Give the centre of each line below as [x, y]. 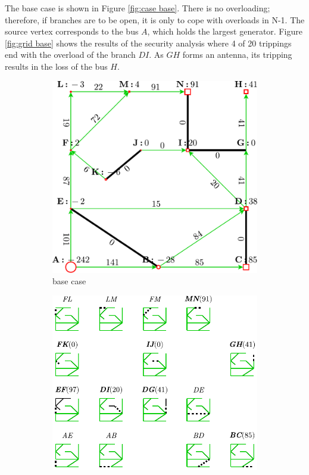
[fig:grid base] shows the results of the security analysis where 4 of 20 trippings [148, 43]
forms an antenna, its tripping [237, 55]
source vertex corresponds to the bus [72, 31]
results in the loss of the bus [56, 66]
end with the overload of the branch [70, 55]
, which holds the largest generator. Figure [225, 31]
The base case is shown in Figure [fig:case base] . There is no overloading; [138, 8]
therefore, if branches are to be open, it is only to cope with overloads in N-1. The [155, 19]
